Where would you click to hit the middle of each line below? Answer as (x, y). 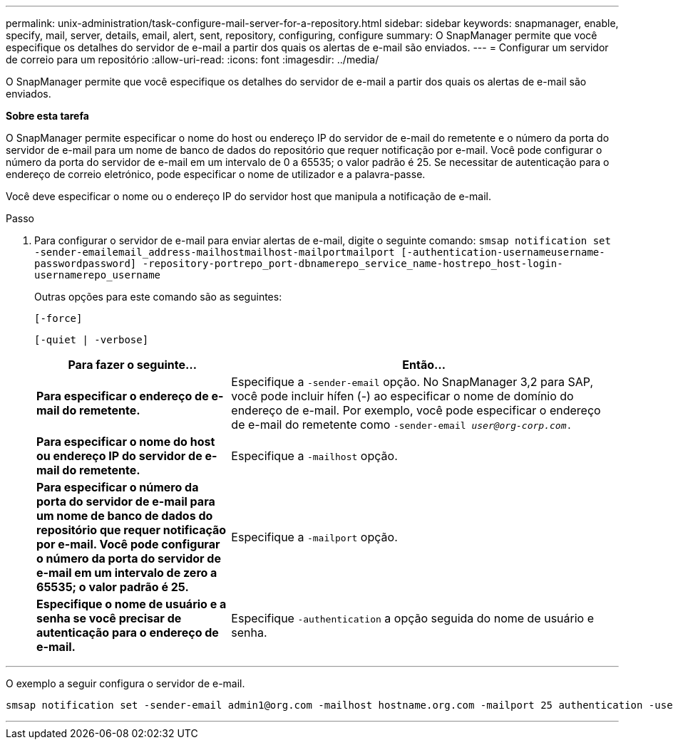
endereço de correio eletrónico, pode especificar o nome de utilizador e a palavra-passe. (216, 174)
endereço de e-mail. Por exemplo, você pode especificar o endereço (416, 410)
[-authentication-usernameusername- (503, 252)
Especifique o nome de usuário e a (132, 604)
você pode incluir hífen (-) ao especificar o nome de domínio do (402, 396)
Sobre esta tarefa (47, 116)
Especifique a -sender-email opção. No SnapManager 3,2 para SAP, (412, 382)
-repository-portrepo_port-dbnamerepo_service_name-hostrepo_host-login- (353, 264)
